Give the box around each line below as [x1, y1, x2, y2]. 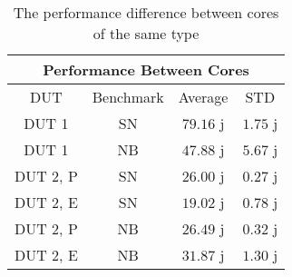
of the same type [92, 23, 200, 44]
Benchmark [92, 86, 164, 107]
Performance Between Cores [43, 59, 249, 80]
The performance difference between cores [13, 2, 279, 23]
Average [178, 86, 229, 107]
